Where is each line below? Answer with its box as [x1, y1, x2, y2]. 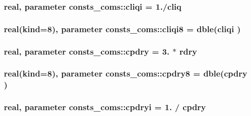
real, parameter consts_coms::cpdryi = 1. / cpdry [4, 101, 206, 113]
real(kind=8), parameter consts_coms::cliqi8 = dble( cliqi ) [4, 22, 241, 35]
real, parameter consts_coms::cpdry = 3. [4, 45, 170, 57]
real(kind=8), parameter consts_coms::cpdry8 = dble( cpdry [4, 67, 248, 79]
